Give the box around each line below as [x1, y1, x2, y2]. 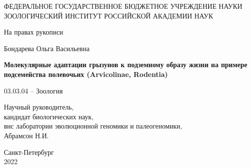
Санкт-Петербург [4, 147, 54, 157]
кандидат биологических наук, [4, 111, 94, 121]
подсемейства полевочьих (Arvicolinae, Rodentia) [4, 69, 168, 79]
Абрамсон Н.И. [4, 130, 49, 140]
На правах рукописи [4, 27, 63, 37]
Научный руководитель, [4, 102, 74, 112]
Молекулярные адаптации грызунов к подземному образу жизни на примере [4, 59, 248, 70]
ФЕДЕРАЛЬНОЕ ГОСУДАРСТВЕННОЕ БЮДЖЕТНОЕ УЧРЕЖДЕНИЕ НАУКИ [4, 1, 243, 11]
